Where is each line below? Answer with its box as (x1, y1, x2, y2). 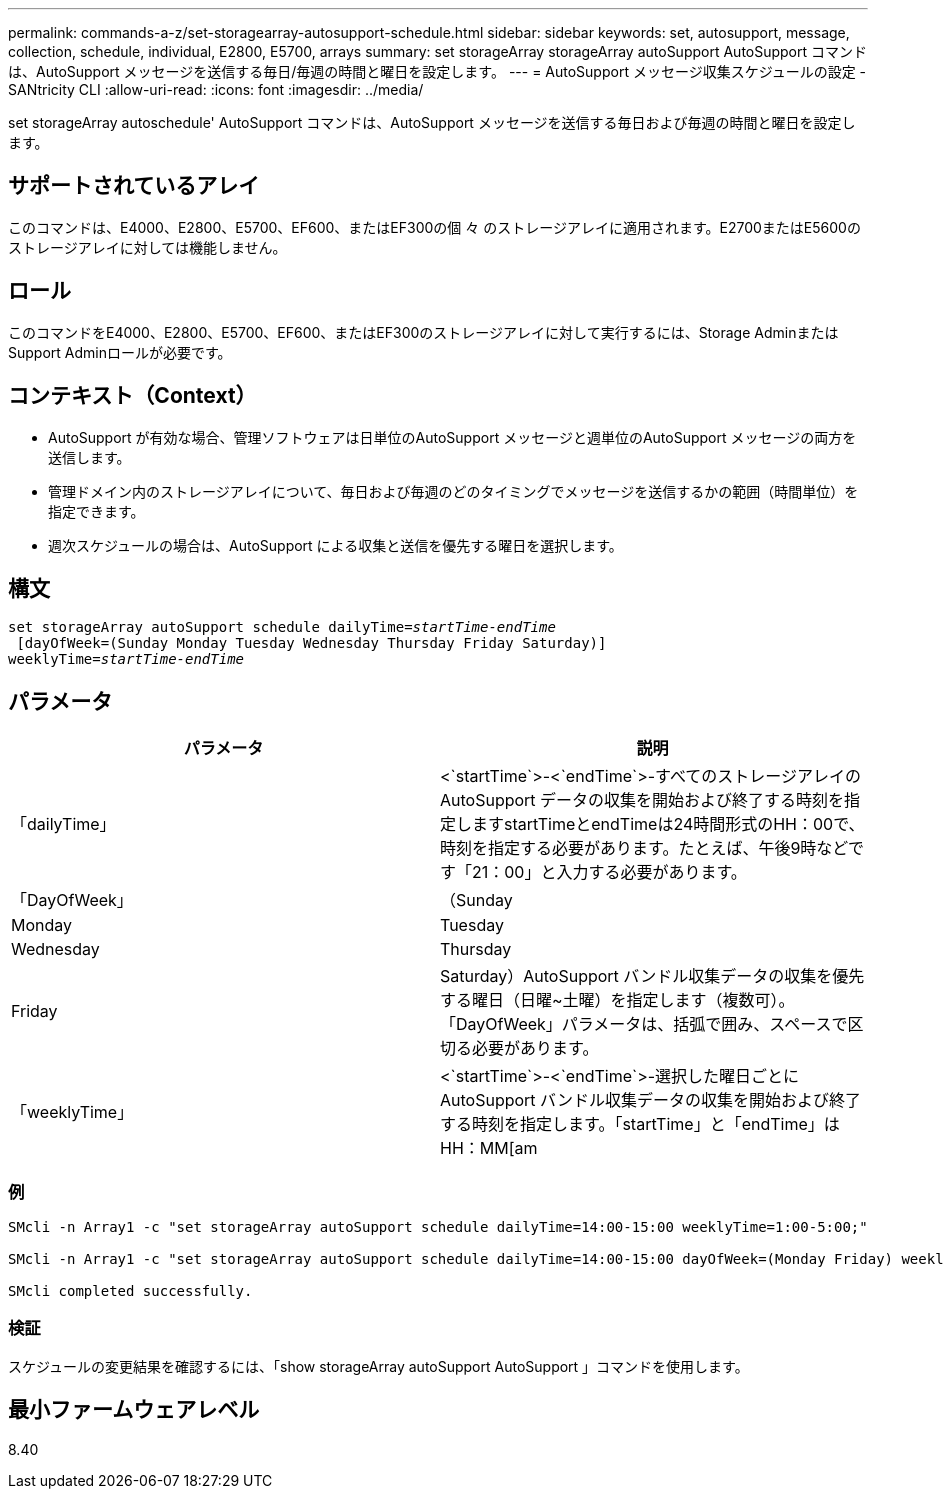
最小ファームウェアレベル (8, 1397, 260, 1423)
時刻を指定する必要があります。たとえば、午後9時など (440, 838, 849, 859)
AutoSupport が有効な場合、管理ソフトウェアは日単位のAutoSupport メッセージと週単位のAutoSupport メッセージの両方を (48, 428, 857, 446)
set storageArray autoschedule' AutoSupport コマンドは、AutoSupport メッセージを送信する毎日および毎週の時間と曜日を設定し (8, 114, 856, 131)
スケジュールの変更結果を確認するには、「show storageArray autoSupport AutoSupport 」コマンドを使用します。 (8, 1357, 749, 1375)
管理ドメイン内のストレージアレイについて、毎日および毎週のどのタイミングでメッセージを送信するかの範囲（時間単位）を (48, 482, 859, 500)
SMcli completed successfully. (8, 1282, 253, 1299)
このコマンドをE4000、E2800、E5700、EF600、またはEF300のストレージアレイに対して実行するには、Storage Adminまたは (8, 323, 839, 341)
